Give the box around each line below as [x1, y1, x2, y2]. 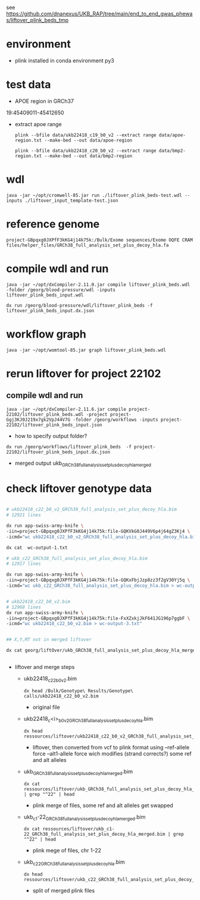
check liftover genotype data [6, 482, 152, 495]
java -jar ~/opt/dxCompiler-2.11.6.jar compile [6, 406, 127, 412]
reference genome [6, 217, 100, 230]
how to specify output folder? [14, 432, 87, 439]
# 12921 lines [6, 512, 42, 518]
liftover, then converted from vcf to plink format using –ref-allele [32, 743, 190, 751]
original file [32, 704, 61, 711]
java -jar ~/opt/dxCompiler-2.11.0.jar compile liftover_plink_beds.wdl [6, 282, 190, 287]
